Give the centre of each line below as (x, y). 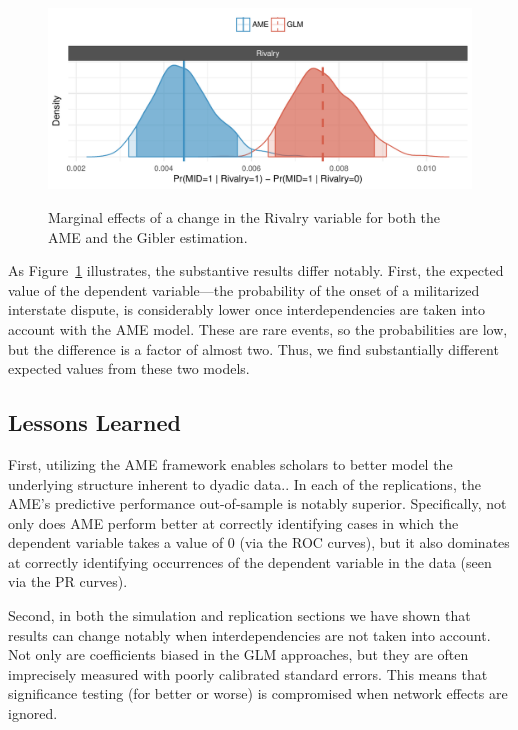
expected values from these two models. (129, 368)
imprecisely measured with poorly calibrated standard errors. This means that (248, 673)
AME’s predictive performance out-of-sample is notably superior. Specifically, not (257, 503)
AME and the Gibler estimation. (148, 236)
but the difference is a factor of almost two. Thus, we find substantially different (253, 348)
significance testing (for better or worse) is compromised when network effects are (258, 693)
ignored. (33, 713)
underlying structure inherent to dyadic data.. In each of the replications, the (244, 483)
